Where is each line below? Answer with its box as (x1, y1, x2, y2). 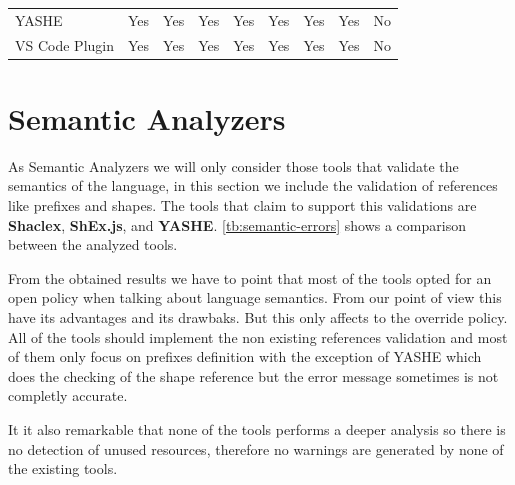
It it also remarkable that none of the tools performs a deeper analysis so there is (8, 418, 506, 439)
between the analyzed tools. (8, 234, 178, 255)
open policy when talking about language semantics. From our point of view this (8, 287, 502, 308)
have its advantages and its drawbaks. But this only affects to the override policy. (8, 306, 508, 327)
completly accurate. (8, 385, 128, 406)
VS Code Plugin (15, 34, 114, 55)
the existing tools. (8, 458, 118, 479)
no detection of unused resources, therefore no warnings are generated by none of (8, 438, 504, 459)
